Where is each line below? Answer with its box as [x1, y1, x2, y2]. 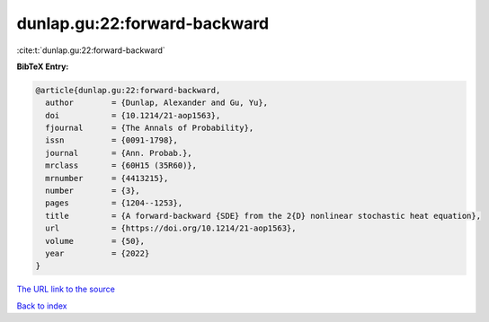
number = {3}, [45, 186, 141, 196]
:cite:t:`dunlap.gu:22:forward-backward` [16, 45, 165, 56]
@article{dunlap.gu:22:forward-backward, [35, 85, 221, 95]
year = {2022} [45, 248, 150, 258]
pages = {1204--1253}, [45, 198, 183, 208]
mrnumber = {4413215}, [45, 173, 169, 183]
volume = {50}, [45, 236, 146, 246]
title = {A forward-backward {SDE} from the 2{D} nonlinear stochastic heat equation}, [45, 211, 481, 221]
